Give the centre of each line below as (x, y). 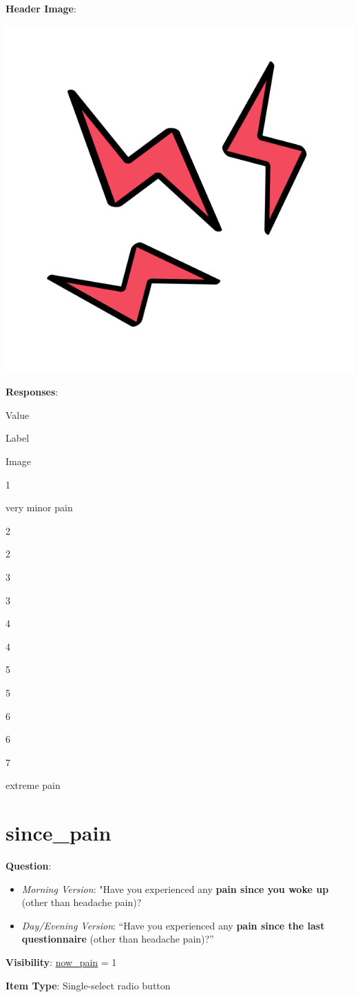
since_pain (59, 833)
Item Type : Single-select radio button (88, 985)
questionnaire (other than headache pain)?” (118, 939)
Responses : (32, 392)
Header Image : (41, 8)
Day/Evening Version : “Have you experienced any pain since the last (173, 925)
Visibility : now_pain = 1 (61, 962)
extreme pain (33, 785)
